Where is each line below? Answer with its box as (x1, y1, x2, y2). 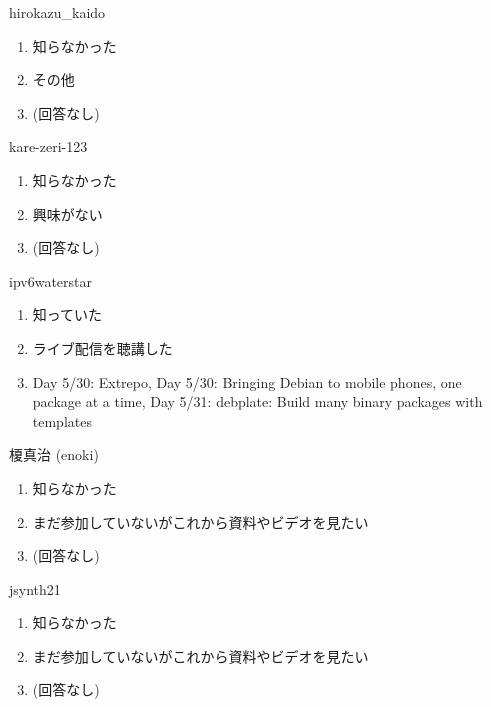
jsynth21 (9, 578, 61, 599)
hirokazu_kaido (9, 2, 106, 22)
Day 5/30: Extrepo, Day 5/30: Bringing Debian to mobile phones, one (32, 371, 462, 392)
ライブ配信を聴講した (32, 337, 173, 358)
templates (32, 410, 92, 431)
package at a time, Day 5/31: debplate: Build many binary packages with (32, 391, 483, 412)
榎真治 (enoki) (9, 444, 99, 465)
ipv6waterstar (9, 270, 92, 291)
